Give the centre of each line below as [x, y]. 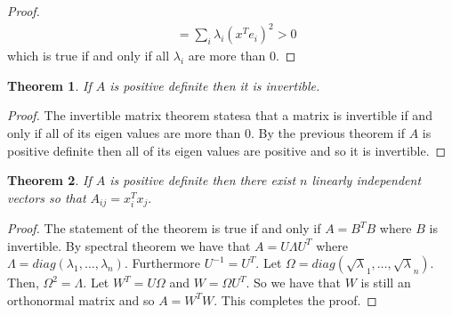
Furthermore [166, 263]
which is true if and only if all [89, 56]
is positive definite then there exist [203, 180]
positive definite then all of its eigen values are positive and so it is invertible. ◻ [227, 150]
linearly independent [367, 180]
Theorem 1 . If [49, 85]
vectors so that [47, 197]
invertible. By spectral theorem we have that [129, 245]
